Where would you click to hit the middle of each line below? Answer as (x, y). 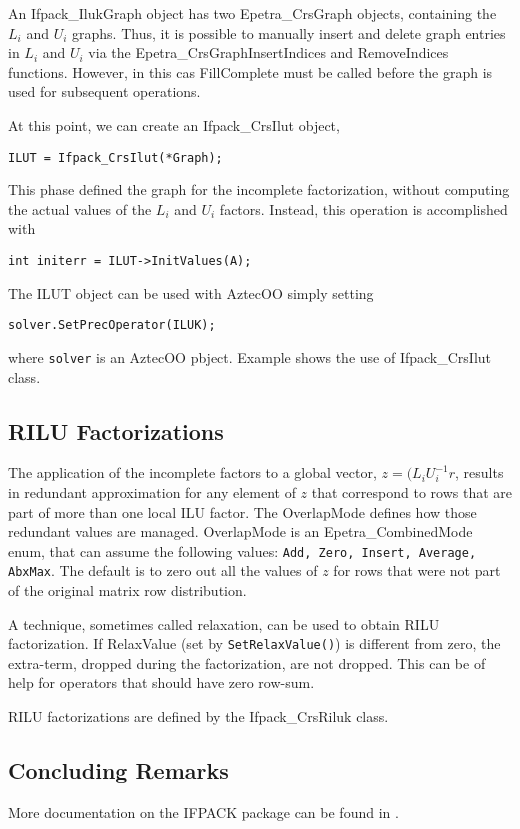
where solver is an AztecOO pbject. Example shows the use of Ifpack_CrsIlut (250, 356)
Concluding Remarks (118, 770)
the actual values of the (80, 208)
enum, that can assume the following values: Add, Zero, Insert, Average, (242, 550)
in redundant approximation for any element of (152, 491)
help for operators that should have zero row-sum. (161, 682)
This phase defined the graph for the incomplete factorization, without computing (259, 189)
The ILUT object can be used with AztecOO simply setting (191, 292)
